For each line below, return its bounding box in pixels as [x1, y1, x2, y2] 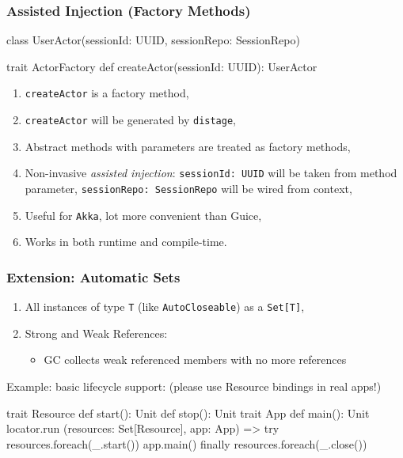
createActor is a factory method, [25, 85, 189, 101]
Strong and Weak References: [25, 324, 168, 341]
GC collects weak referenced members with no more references [44, 351, 347, 368]
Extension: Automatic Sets [6, 267, 181, 286]
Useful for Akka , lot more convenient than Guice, [25, 206, 262, 223]
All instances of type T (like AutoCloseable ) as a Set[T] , [25, 298, 305, 315]
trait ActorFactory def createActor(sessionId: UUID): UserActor [6, 58, 317, 74]
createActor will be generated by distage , [25, 112, 236, 128]
